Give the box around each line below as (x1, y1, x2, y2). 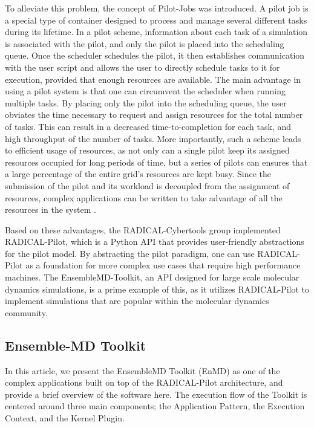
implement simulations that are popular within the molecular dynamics (5, 294, 269, 307)
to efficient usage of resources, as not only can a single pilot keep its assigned (5, 144, 290, 157)
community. (5, 306, 48, 319)
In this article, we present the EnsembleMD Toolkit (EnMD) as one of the (5, 364, 280, 377)
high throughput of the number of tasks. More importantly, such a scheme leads (5, 132, 301, 144)
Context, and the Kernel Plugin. (5, 412, 125, 424)
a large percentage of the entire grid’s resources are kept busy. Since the (5, 167, 271, 180)
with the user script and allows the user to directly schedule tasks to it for (5, 60, 280, 73)
